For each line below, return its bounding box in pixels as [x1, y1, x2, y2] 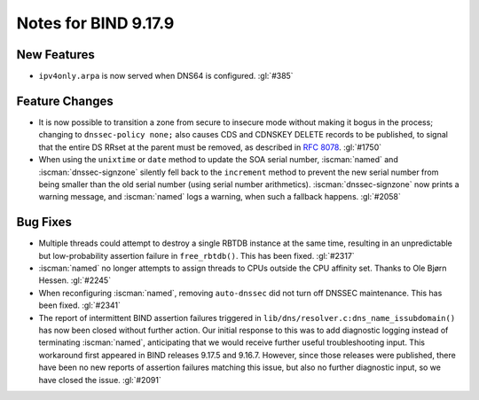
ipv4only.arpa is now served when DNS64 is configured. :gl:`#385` [38, 71, 294, 82]
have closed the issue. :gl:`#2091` [38, 374, 161, 385]
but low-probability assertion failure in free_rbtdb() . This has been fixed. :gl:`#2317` [38, 250, 355, 261]
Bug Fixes [16, 215, 73, 230]
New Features [16, 47, 95, 62]
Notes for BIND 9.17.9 [16, 13, 175, 33]
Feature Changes [16, 93, 114, 108]
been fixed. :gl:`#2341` [38, 300, 122, 310]
